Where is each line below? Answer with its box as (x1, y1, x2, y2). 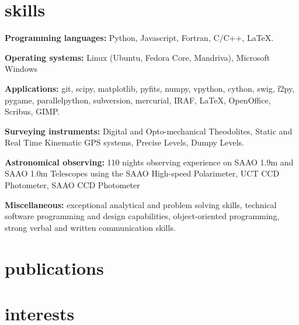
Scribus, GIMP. (5, 105, 60, 117)
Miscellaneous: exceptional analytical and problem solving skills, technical (5, 198, 277, 210)
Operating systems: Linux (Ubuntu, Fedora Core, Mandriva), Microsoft (5, 51, 270, 63)
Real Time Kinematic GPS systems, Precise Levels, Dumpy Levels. (5, 136, 245, 148)
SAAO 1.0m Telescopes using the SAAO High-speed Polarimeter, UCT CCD (5, 167, 280, 179)
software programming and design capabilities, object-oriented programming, (5, 210, 280, 222)
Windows (5, 63, 38, 75)
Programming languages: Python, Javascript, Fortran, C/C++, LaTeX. (5, 32, 274, 44)
